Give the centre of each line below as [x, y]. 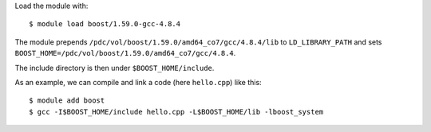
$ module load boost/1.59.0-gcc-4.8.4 [105, 24]
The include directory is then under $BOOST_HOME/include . [115, 68]
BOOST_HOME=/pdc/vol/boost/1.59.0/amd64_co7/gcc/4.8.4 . [125, 53]
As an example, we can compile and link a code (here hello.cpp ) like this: [138, 82]
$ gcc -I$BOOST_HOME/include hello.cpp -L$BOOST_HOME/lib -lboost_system [176, 112]
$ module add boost [67, 101]
